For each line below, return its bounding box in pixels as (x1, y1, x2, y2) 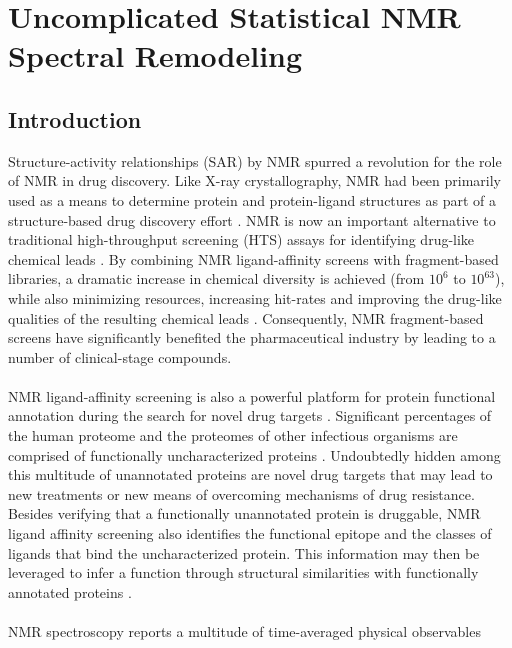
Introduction (8, 103, 142, 134)
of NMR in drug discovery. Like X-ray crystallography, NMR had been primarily (8, 170, 502, 191)
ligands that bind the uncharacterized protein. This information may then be (8, 542, 480, 563)
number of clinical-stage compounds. (8, 346, 232, 367)
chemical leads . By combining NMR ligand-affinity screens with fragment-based (8, 248, 499, 269)
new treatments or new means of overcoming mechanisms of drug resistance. (8, 483, 475, 504)
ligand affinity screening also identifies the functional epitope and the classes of (8, 523, 492, 544)
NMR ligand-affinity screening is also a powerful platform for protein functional (8, 385, 496, 406)
